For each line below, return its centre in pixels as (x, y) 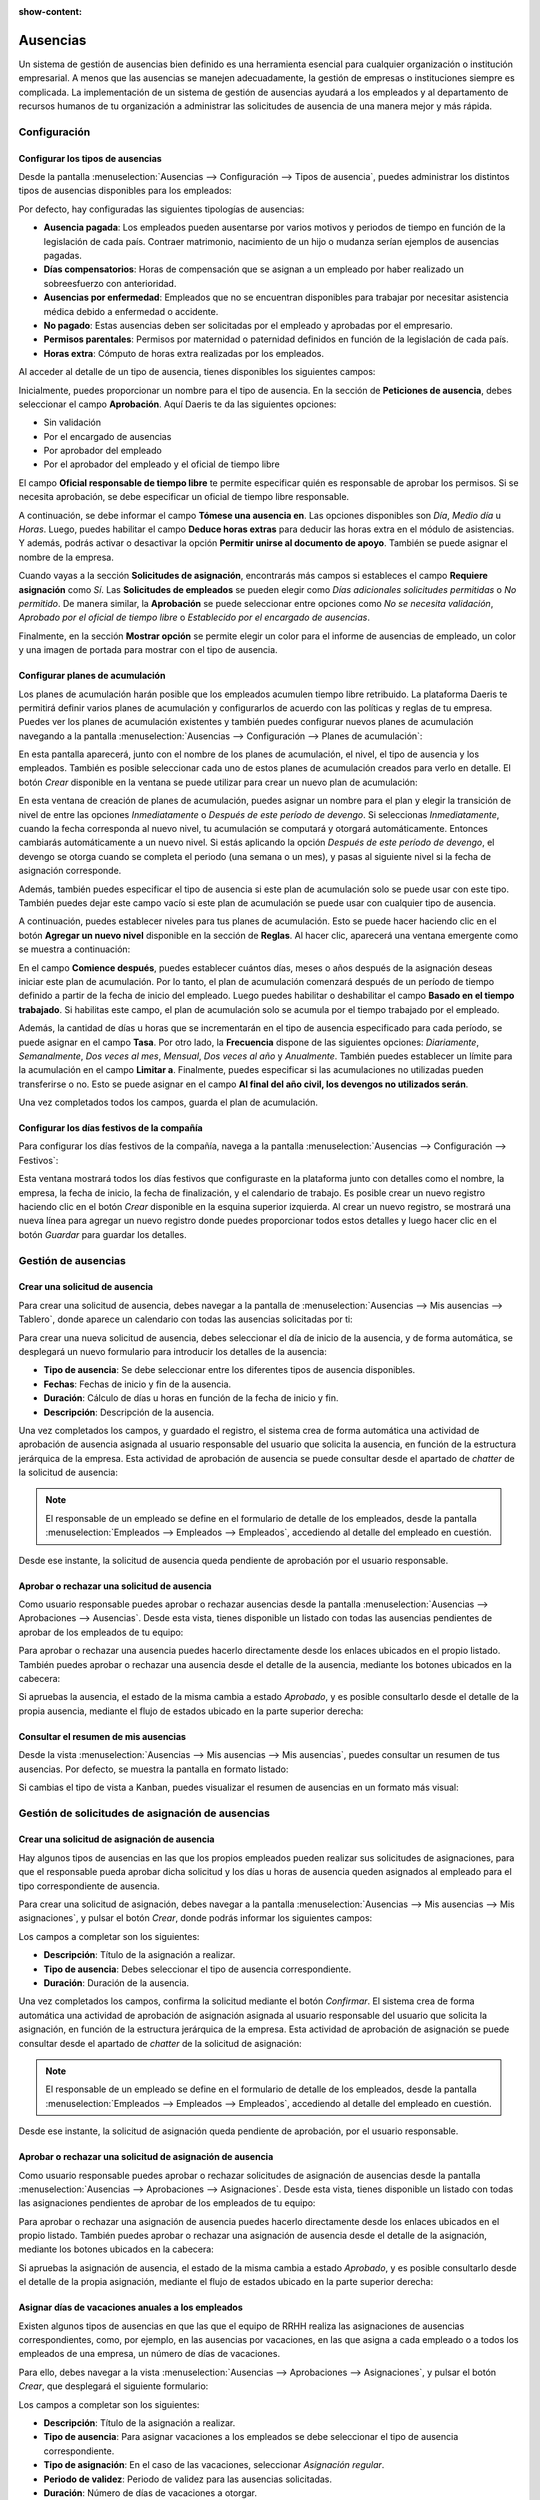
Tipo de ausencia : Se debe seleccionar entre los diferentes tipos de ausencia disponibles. (229, 1370)
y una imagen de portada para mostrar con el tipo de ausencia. (148, 650)
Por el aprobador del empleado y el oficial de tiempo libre (161, 464)
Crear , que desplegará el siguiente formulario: (113, 2386)
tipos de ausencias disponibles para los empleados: (125, 191)
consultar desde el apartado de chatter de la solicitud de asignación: (160, 2043)
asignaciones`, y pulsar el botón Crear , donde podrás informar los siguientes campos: (195, 1918)
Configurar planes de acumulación (92, 676)
